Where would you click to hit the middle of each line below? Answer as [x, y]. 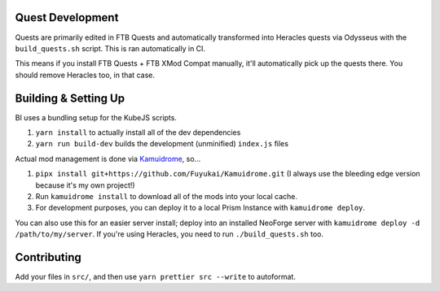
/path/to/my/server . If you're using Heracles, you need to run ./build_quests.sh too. [169, 234]
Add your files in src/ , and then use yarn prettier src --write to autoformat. [156, 277]
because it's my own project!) [85, 185]
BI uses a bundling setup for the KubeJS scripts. [96, 117]
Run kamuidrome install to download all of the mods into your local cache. [166, 196]
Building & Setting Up [70, 98]
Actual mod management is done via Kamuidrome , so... [108, 159]
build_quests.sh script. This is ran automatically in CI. [110, 48]
